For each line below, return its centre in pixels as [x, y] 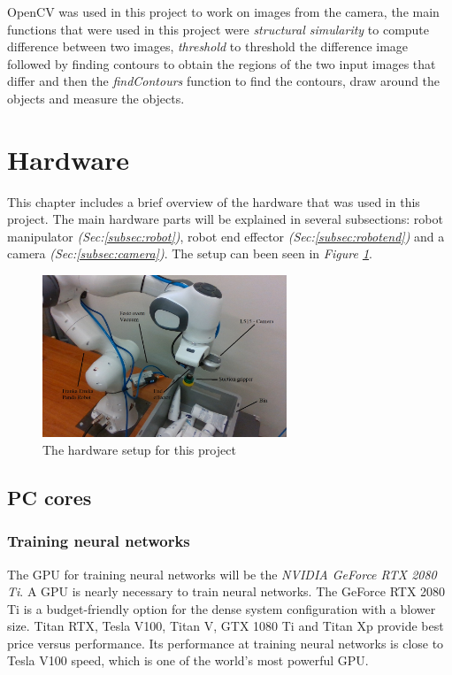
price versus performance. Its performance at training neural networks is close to [226, 643]
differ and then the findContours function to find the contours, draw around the [224, 81]
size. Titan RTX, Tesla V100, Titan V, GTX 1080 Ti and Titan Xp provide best [226, 626]
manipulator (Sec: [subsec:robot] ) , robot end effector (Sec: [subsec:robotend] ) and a [226, 236]
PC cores [50, 497]
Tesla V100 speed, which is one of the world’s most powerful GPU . [188, 660]
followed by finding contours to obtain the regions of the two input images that [222, 63]
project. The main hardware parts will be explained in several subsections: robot [225, 219]
